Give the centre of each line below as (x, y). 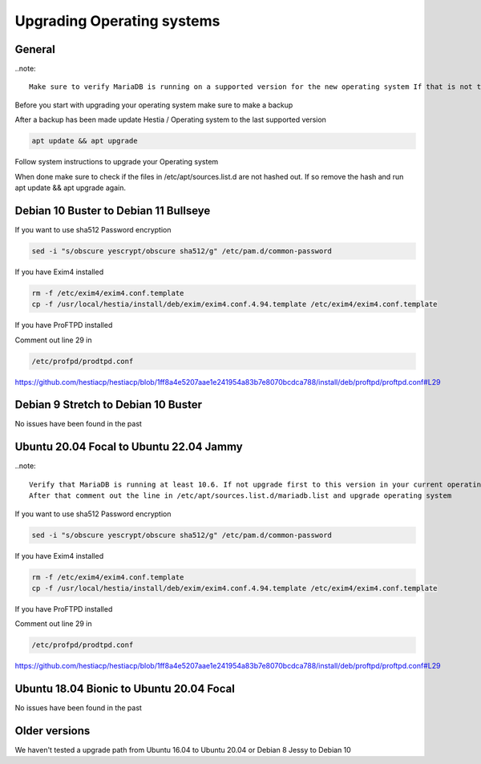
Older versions (53, 731)
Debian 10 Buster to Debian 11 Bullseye (113, 210)
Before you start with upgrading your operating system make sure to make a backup (154, 105)
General (35, 49)
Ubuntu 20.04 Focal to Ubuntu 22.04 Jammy (129, 447)
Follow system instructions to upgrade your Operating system (117, 162)
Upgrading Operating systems (117, 21)
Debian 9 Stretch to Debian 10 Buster (108, 405)
